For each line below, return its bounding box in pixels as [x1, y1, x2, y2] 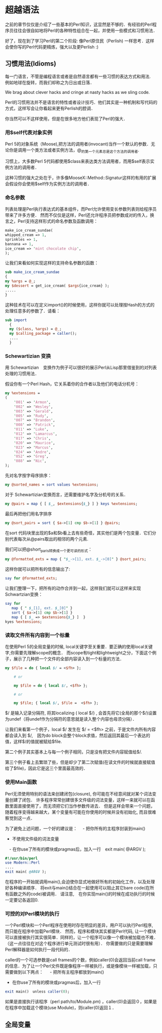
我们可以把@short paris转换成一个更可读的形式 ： [5, 546, 93, 553]
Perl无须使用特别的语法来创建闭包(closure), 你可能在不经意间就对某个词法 [5, 791, 152, 797]
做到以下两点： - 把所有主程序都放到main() [13, 969, 104, 975]
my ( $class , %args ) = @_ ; [9, 326, 62, 331]
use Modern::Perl [5, 860, 40, 865]
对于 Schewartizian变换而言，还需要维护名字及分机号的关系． [5, 491, 129, 497]
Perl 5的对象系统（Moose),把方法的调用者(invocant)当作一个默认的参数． [5, 141, 151, 147]
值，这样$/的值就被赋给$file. [5, 739, 62, 744]
